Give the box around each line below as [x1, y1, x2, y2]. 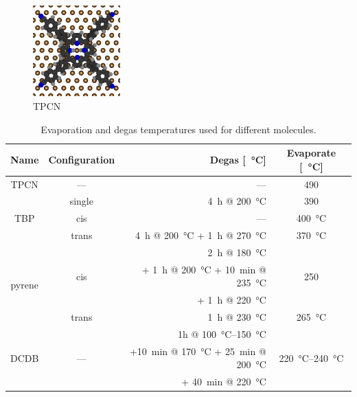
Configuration [48, 152, 115, 166]
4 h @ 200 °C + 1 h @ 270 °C [135, 228, 266, 242]
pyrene [10, 277, 38, 291]
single [69, 194, 93, 208]
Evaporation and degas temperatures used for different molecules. [41, 122, 316, 136]
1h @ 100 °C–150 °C [178, 326, 266, 341]
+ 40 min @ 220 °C [181, 374, 266, 389]
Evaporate [286, 146, 336, 160]
